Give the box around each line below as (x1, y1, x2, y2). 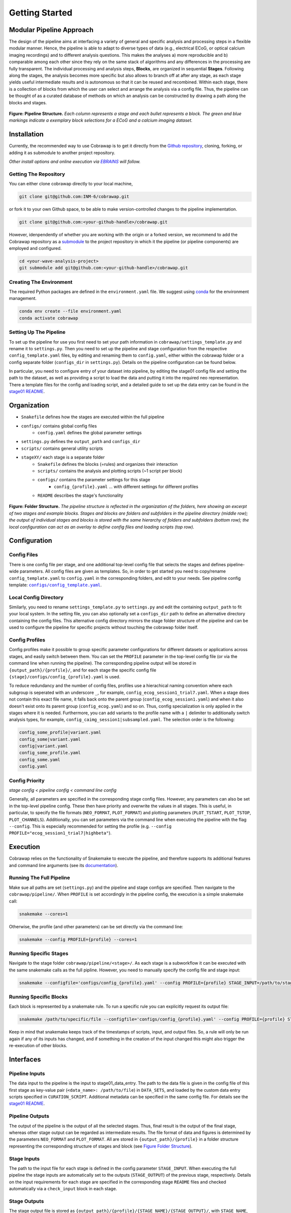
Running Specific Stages (9, 950, 69, 957)
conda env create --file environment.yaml (19, 309, 122, 314)
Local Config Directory (9, 594, 64, 601)
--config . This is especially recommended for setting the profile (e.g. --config (9, 823, 172, 829)
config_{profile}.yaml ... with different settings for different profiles (54, 483, 198, 490)
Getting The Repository (9, 170, 65, 177)
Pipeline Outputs (9, 1113, 49, 1119)
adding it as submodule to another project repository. (9, 149, 115, 155)
